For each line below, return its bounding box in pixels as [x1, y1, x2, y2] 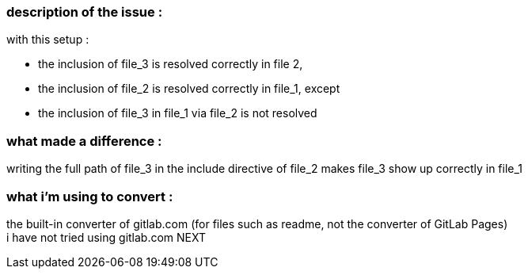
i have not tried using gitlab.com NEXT [6, 230, 207, 244]
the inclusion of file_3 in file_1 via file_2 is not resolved [38, 106, 317, 120]
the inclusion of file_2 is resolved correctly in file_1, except [38, 82, 340, 96]
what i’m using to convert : [6, 188, 173, 204]
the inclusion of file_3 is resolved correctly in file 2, [38, 57, 303, 71]
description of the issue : [6, 4, 163, 20]
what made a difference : [6, 132, 162, 149]
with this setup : [6, 32, 89, 47]
